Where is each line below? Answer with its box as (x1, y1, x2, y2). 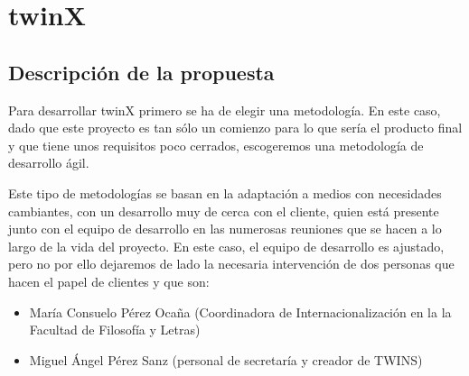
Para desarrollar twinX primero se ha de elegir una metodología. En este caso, (8, 100, 441, 119)
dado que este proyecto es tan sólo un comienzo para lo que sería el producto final (8, 118, 463, 137)
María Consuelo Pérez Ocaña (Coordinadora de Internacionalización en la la (29, 302, 452, 321)
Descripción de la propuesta (8, 58, 275, 86)
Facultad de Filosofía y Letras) (29, 320, 201, 339)
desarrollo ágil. (8, 153, 89, 172)
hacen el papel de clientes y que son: (8, 271, 210, 290)
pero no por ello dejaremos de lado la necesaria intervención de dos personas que (8, 254, 455, 273)
